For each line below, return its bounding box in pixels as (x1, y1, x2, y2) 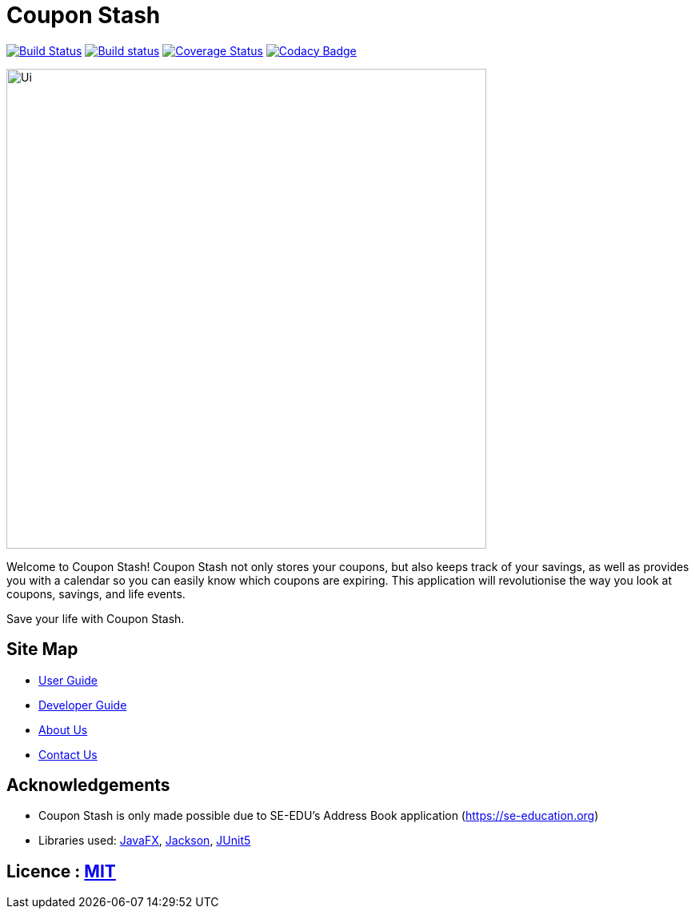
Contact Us (38, 747, 98, 761)
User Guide (38, 673, 98, 687)
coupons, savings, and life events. (6, 586, 186, 601)
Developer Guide (38, 697, 127, 712)
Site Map (6, 639, 78, 660)
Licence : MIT (6, 861, 116, 881)
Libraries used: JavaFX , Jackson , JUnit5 (38, 833, 251, 848)
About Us (38, 722, 88, 737)
